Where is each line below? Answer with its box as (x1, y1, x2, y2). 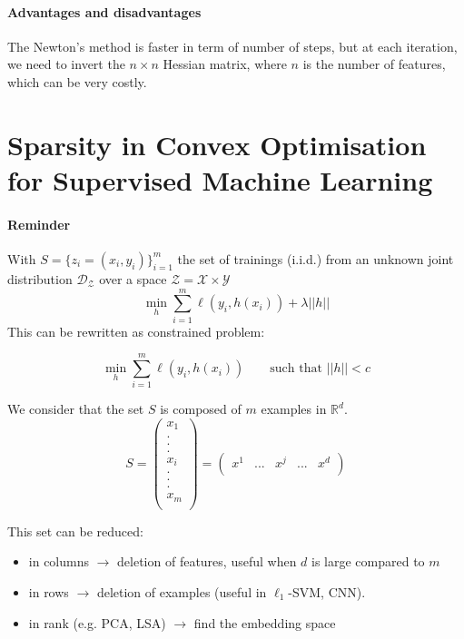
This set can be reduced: (7, 521, 143, 540)
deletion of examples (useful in (96, 582, 267, 601)
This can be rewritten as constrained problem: (7, 321, 265, 340)
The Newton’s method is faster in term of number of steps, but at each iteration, (7, 36, 458, 55)
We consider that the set (7, 399, 144, 418)
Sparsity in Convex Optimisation (7, 125, 427, 162)
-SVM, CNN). (288, 582, 366, 601)
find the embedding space (193, 613, 336, 632)
